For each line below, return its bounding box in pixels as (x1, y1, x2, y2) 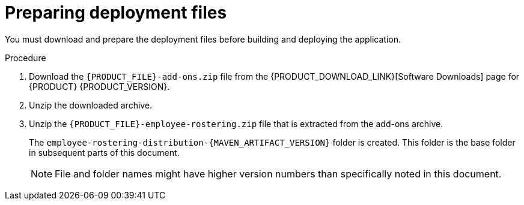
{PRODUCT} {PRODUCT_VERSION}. (29, 81, 170, 92)
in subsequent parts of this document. (29, 147, 180, 158)
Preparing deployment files (5, 2, 227, 23)
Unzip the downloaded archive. (29, 100, 153, 110)
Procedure (5, 52, 46, 63)
